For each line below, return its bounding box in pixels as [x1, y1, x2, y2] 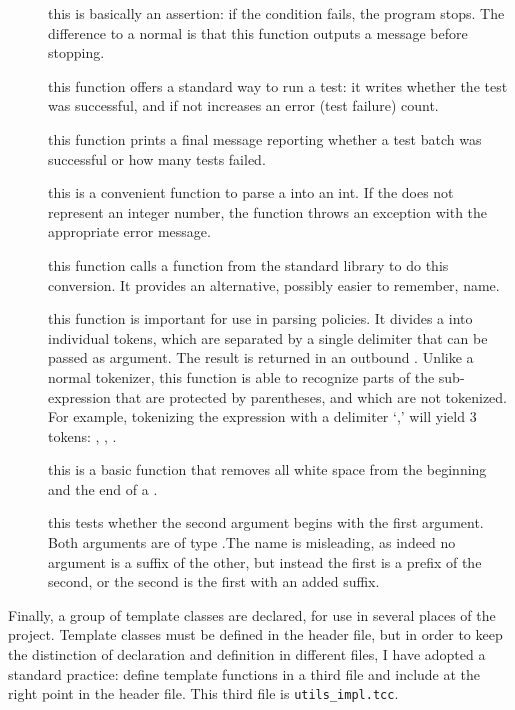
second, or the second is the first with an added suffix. [48, 571, 380, 592]
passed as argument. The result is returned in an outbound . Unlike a [48, 347, 474, 368]
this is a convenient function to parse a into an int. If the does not [48, 182, 454, 203]
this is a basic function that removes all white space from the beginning [48, 459, 487, 480]
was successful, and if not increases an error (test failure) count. [48, 95, 439, 116]
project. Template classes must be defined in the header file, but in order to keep [8, 624, 503, 645]
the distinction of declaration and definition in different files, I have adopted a [8, 644, 486, 665]
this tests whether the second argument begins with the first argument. [48, 512, 484, 533]
